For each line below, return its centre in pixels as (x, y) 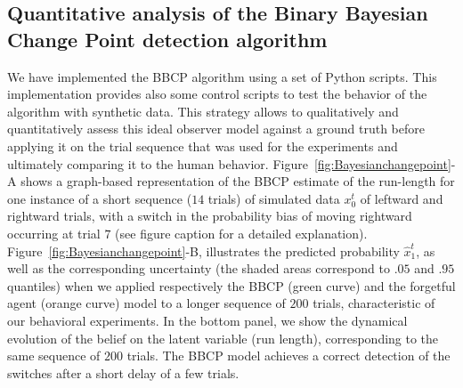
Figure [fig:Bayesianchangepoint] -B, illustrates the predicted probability (203, 251)
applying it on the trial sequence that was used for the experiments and (203, 145)
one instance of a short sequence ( (100, 198)
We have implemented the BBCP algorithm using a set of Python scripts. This (222, 76)
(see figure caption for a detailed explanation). (241, 233)
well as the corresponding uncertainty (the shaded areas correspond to (199, 268)
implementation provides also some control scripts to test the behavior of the (217, 94)
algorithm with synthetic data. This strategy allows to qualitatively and (203, 111)
